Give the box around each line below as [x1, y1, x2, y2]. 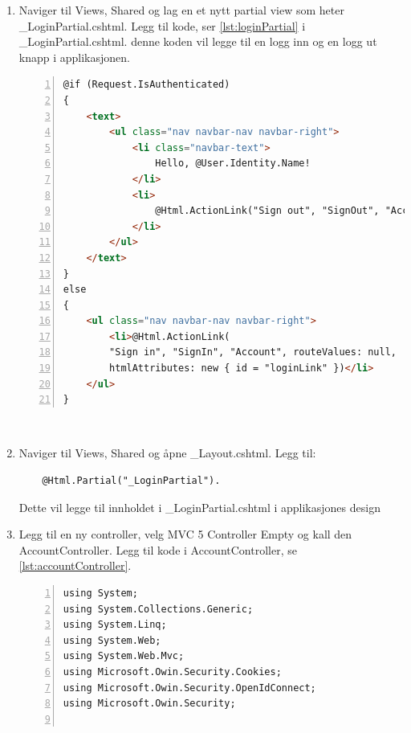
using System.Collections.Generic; [63, 603, 254, 615]
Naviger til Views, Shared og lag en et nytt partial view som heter [18, 2, 344, 18]
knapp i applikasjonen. [18, 48, 130, 65]
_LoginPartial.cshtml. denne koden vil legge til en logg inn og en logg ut [18, 33, 377, 50]
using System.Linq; [63, 619, 167, 631]
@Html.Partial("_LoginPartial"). [42, 475, 221, 487]
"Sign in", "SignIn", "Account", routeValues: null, [109, 346, 397, 358]
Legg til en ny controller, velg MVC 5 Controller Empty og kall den [18, 526, 352, 543]
